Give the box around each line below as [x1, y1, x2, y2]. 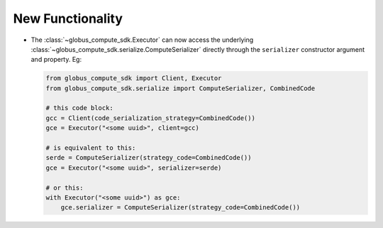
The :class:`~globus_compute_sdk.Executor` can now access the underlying [30, 36, 254, 44]
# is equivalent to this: [45, 144, 136, 152]
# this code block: [45, 104, 113, 112]
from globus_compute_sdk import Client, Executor [45, 75, 222, 82]
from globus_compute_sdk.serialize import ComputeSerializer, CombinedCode [45, 84, 316, 92]
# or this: [45, 183, 84, 192]
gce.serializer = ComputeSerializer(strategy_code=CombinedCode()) [60, 203, 301, 212]
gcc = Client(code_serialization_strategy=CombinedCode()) [45, 114, 255, 122]
